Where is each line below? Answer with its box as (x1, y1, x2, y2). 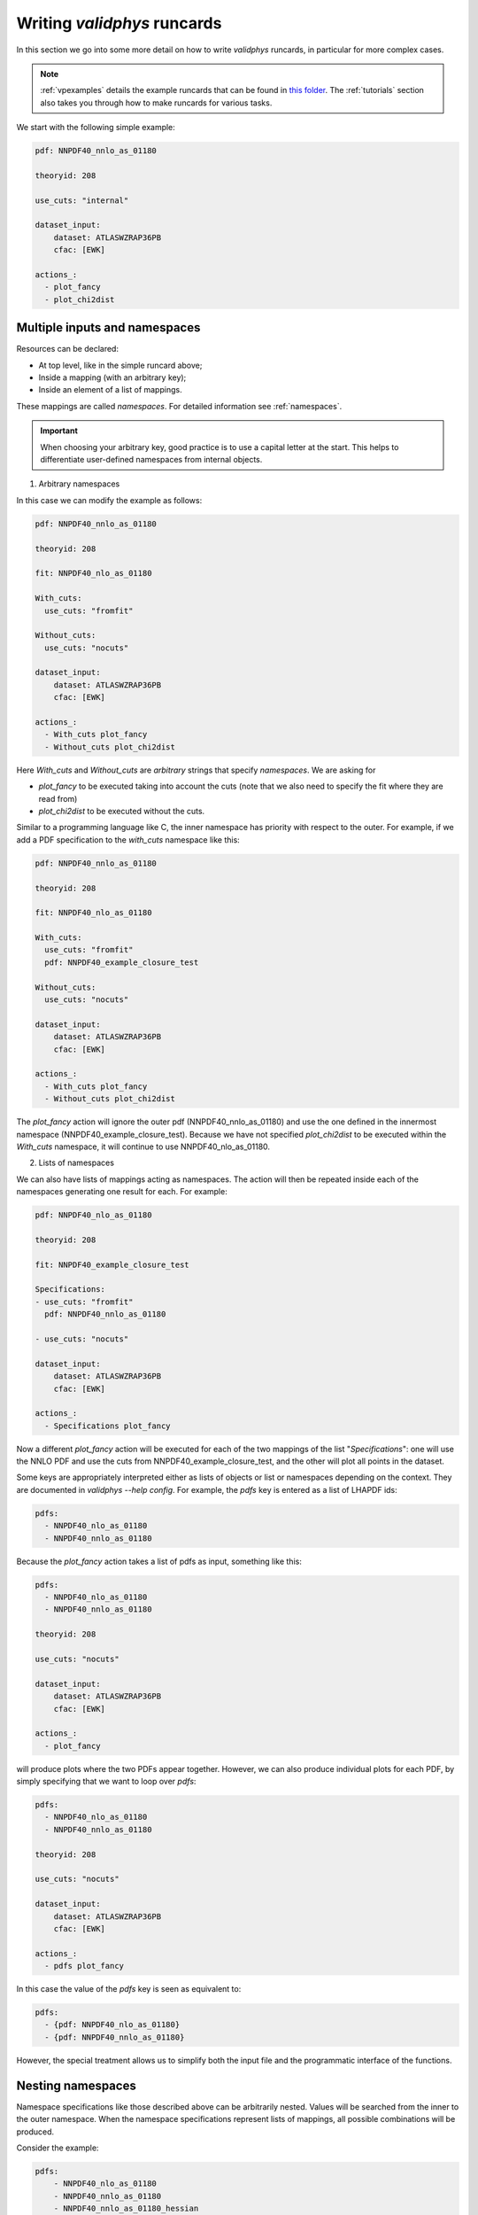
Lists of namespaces (38, 1157, 115, 1169)
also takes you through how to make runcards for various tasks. (40, 97, 273, 108)
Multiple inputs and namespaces (16, 320, 201, 336)
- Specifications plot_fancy (44, 1420, 172, 1431)
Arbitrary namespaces (38, 478, 120, 489)
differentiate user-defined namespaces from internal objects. (40, 455, 263, 465)
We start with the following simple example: (16, 122, 176, 133)
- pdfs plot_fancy (44, 1961, 124, 1971)
